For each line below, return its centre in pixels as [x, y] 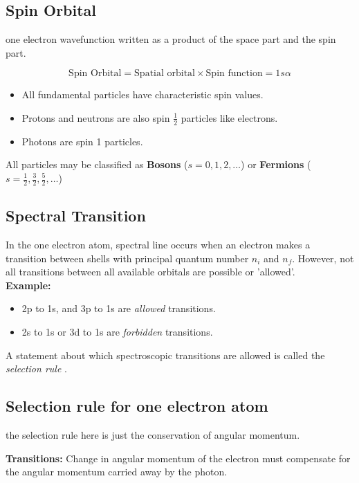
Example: [28, 285]
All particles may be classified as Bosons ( [97, 164]
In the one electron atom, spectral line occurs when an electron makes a [158, 245]
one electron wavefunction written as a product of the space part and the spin [171, 39]
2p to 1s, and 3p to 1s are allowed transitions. [119, 308]
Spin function [234, 74]
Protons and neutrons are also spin [96, 117]
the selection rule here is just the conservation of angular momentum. [153, 434]
